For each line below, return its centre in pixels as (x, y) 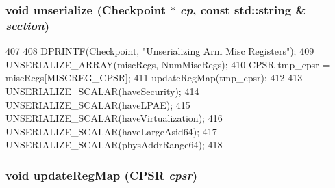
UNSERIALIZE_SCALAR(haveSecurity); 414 (102, 91)
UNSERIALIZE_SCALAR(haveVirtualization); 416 (114, 118)
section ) (28, 25)
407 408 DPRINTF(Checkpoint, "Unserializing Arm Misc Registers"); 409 (160, 51)
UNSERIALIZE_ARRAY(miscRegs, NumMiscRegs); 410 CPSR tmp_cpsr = (168, 64)
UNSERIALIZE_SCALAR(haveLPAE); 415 (98, 104)
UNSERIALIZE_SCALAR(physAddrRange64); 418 (114, 145)
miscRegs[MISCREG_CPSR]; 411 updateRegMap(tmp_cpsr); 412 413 (154, 78)
